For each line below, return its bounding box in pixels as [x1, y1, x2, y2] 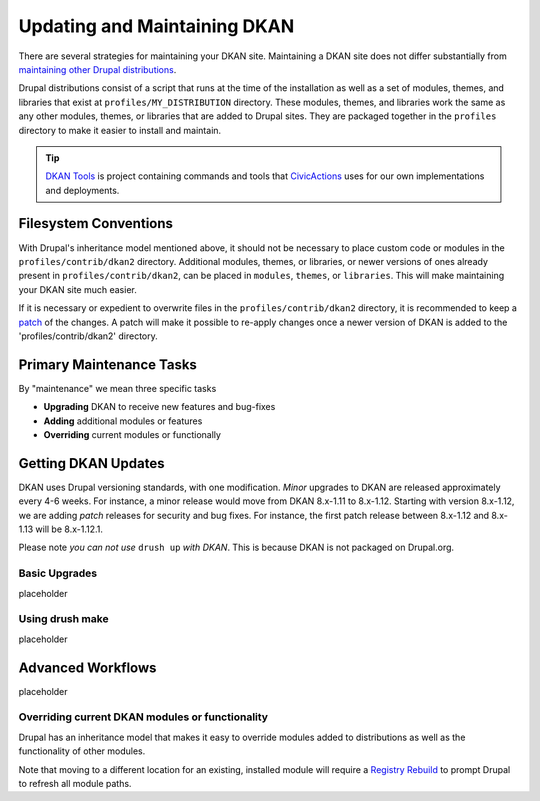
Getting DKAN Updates [18, 455, 165, 472]
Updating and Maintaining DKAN [18, 15, 295, 37]
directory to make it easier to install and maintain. [18, 124, 222, 136]
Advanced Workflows [18, 659, 157, 676]
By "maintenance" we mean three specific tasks [18, 382, 217, 394]
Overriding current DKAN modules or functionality [18, 710, 269, 724]
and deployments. [45, 184, 120, 196]
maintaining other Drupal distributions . [18, 63, 177, 75]
